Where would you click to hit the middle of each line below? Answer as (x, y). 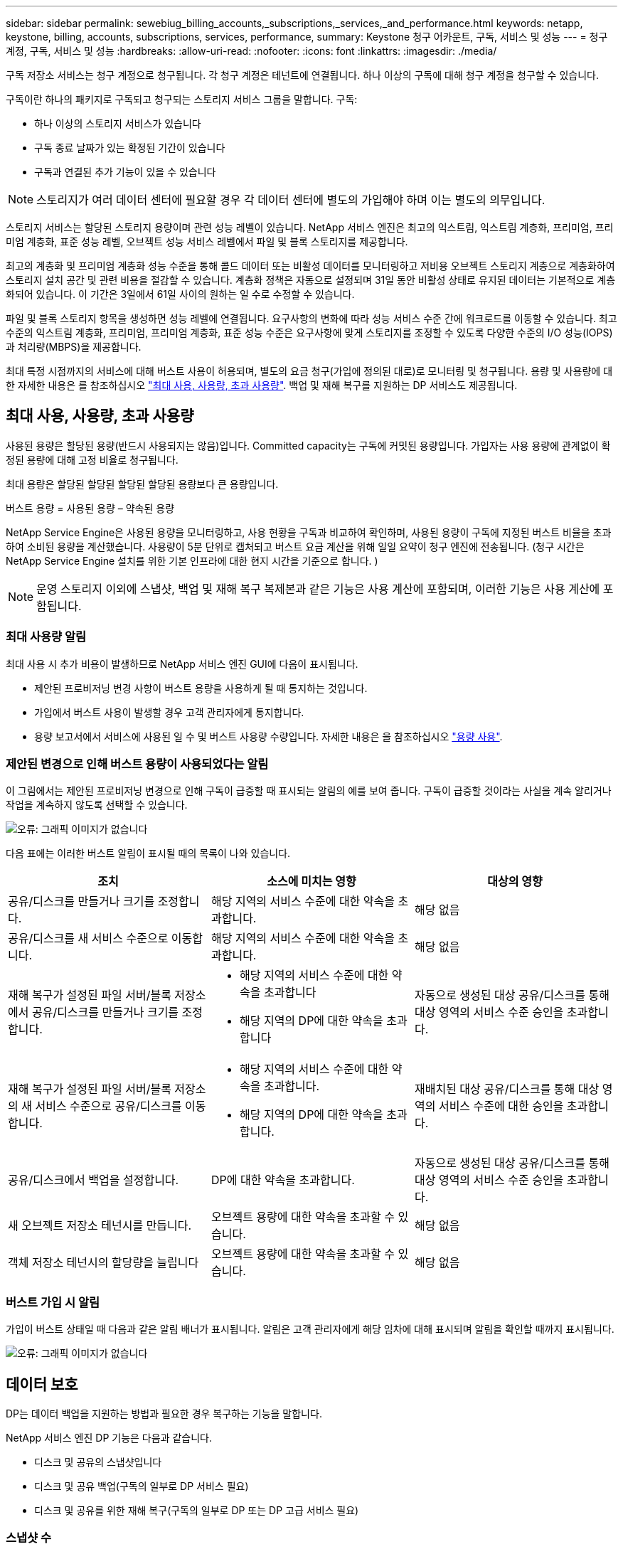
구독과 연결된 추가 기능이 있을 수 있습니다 (125, 172)
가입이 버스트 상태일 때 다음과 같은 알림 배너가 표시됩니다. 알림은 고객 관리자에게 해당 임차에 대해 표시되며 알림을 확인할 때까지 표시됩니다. (310, 1329)
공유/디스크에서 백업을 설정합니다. (94, 1180)
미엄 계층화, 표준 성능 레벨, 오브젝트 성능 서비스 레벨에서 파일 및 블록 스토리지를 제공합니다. (207, 241)
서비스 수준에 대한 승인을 (501, 1106)
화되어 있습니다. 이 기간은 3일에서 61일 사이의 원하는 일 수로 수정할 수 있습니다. (180, 294)
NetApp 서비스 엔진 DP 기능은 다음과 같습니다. (109, 1437)
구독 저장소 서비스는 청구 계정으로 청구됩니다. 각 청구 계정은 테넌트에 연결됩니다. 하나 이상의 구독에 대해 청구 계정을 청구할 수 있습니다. (302, 75)
